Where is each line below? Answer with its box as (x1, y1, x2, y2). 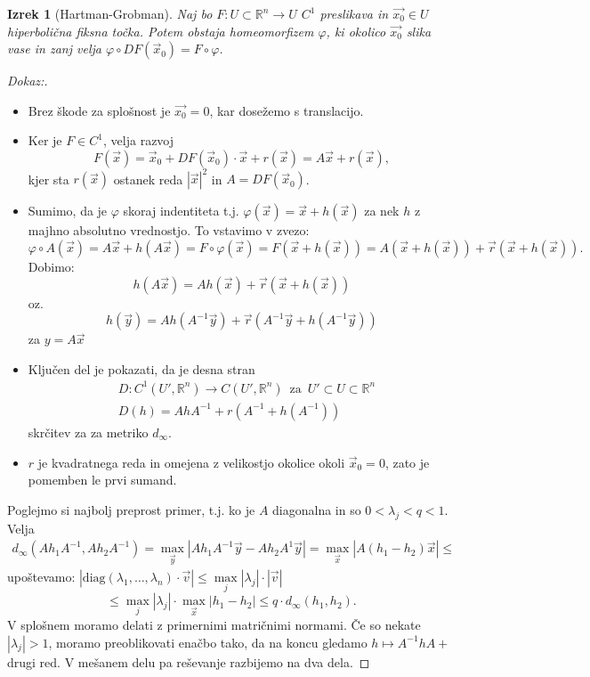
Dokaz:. (7, 71, 48, 90)
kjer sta (28, 169, 69, 188)
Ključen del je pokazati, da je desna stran (28, 359, 255, 378)
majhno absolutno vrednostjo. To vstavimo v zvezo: (28, 221, 310, 240)
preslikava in (319, 4, 389, 22)
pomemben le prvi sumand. (28, 470, 177, 489)
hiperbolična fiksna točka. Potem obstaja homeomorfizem (7, 21, 314, 40)
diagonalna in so (272, 500, 361, 518)
